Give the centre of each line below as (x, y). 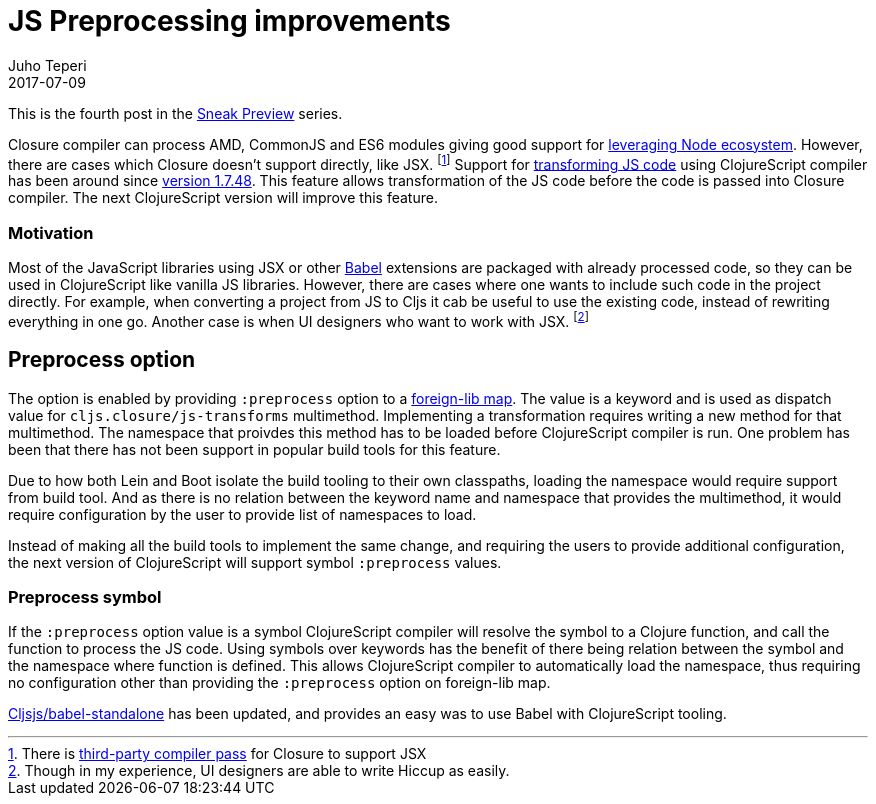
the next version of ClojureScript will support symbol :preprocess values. (255, 562)
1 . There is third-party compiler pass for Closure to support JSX (217, 754)
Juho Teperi (47, 65)
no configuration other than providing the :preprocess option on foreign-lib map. (279, 683)
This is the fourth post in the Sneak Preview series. (175, 113)
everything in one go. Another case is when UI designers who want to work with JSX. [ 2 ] (298, 320)
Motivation (51, 232)
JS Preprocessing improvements (229, 21)
